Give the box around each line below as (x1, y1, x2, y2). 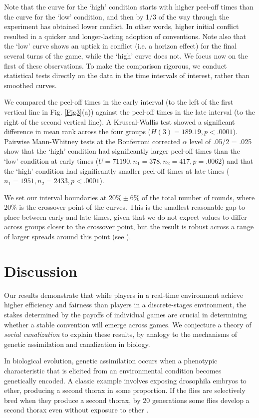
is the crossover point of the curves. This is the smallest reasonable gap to (19, 202, 246, 212)
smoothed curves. (4, 80, 57, 90)
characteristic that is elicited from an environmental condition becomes (4, 365, 222, 375)
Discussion (4, 260, 77, 281)
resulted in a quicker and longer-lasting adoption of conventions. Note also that (4, 31, 247, 41)
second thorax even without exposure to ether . (4, 404, 149, 415)
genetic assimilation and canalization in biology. (4, 338, 150, 349)
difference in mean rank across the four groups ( (4, 126, 151, 137)
